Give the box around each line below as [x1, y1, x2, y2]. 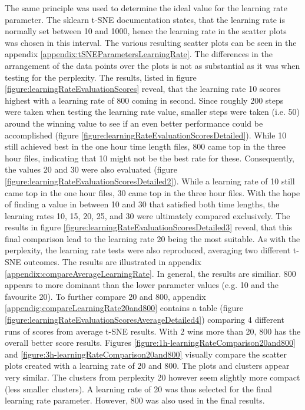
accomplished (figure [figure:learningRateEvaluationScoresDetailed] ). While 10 [5, 128, 287, 141]
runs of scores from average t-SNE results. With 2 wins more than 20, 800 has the [5, 325, 301, 337]
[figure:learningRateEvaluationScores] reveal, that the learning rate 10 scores [5, 82, 281, 95]
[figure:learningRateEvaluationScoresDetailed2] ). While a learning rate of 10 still [5, 174, 295, 187]
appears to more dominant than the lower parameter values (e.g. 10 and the [5, 279, 279, 291]
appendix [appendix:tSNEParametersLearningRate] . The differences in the [5, 48, 273, 60]
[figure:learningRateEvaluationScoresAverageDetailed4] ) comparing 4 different [5, 313, 284, 326]
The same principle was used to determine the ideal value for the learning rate [5, 2, 287, 14]
